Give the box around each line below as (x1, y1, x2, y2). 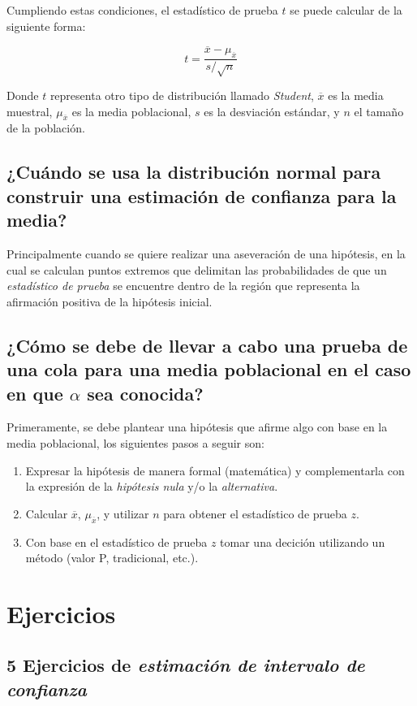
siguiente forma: (6, 17, 86, 34)
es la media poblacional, (71, 102, 191, 119)
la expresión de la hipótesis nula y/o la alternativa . (25, 478, 278, 495)
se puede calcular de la (290, 2, 402, 18)
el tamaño (354, 102, 404, 119)
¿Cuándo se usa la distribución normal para (6, 159, 381, 184)
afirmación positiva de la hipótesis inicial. (6, 292, 213, 310)
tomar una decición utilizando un (220, 533, 385, 550)
